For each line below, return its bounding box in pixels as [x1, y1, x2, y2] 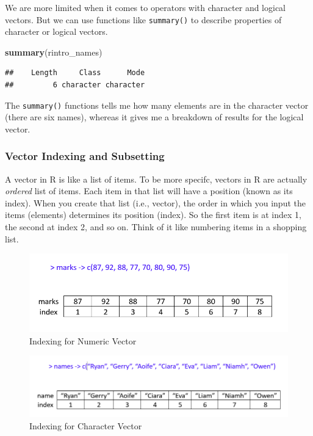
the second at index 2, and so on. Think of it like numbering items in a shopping [5, 220, 307, 233]
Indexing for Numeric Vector [29, 334, 137, 347]
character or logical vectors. [5, 25, 108, 38]
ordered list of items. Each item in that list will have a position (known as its [5, 184, 293, 197]
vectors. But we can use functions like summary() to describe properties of [5, 13, 282, 26]
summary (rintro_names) [5, 45, 103, 58]
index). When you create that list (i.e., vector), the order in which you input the [5, 196, 306, 209]
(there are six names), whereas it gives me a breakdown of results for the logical [5, 111, 304, 123]
